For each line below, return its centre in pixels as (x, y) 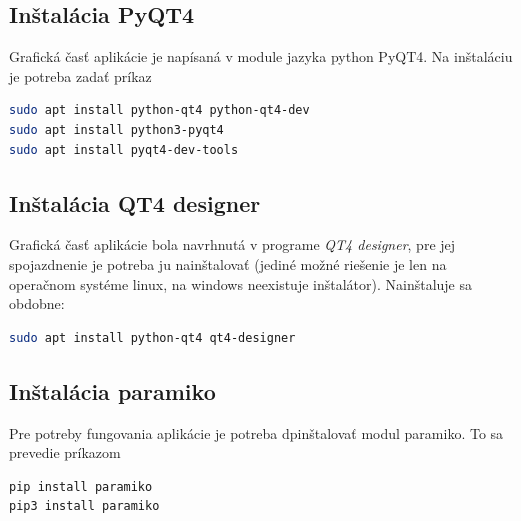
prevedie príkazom (65, 452)
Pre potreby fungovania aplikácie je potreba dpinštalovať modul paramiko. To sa (256, 432)
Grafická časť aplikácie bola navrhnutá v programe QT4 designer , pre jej (232, 244)
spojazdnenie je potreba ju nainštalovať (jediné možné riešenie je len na (228, 263)
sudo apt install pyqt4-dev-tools (124, 149)
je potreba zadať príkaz (80, 75)
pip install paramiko (81, 486)
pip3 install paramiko (84, 506)
